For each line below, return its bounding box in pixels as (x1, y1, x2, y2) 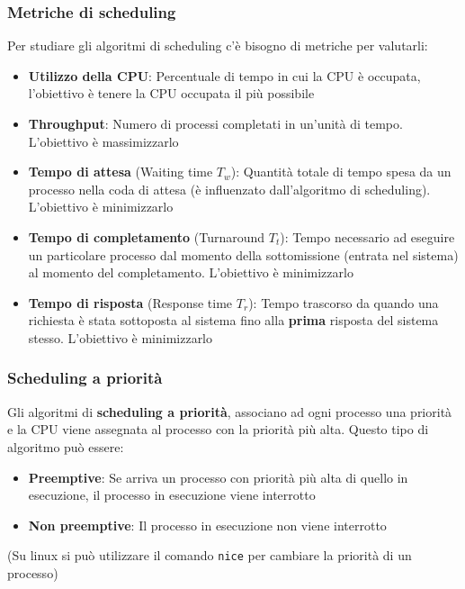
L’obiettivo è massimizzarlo (28, 131, 179, 150)
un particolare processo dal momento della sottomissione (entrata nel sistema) (28, 245, 459, 264)
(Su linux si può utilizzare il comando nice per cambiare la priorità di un (7, 546, 412, 565)
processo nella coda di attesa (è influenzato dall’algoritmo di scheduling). (28, 179, 431, 198)
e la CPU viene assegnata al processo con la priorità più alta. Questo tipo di (7, 420, 429, 439)
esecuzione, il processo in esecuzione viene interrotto (28, 485, 316, 504)
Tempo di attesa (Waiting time (28, 162, 213, 181)
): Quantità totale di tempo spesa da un (230, 162, 452, 181)
